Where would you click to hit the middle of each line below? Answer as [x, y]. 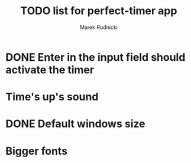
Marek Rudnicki [99, 27]
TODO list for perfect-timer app [99, 11]
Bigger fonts [37, 151]
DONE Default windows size [75, 124]
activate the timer [50, 70]
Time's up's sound [52, 97]
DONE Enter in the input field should [96, 57]
